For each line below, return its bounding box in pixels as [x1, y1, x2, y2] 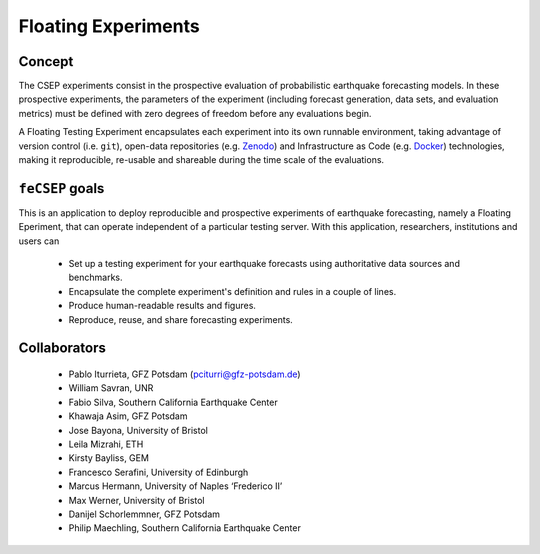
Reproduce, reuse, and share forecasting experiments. [68, 313, 294, 325]
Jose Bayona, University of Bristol [68, 424, 209, 436]
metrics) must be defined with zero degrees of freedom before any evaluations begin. [18, 107, 372, 119]
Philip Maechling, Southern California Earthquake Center [68, 522, 302, 534]
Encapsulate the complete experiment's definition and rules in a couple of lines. [68, 285, 397, 297]
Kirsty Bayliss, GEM [68, 452, 150, 464]
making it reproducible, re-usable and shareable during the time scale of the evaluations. [18, 154, 385, 166]
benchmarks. [68, 271, 124, 284]
